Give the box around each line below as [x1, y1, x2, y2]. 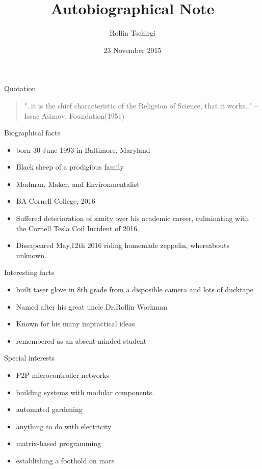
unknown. [16, 250, 46, 260]
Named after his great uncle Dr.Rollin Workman [16, 301, 167, 312]
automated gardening [16, 404, 83, 415]
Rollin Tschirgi [110, 27, 155, 38]
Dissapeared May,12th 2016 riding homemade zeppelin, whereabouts [16, 240, 230, 251]
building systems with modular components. [16, 387, 154, 397]
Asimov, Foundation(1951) [41, 110, 125, 121]
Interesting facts [4, 267, 55, 278]
